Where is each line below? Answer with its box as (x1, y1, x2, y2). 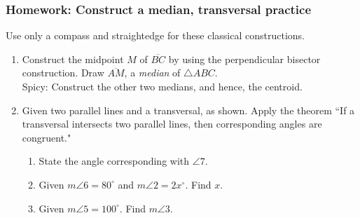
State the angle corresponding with (39, 154, 190, 168)
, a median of (124, 65, 181, 80)
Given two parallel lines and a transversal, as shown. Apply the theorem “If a (22, 102, 355, 117)
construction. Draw (22, 65, 104, 80)
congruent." (22, 130, 71, 144)
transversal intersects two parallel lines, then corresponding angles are (22, 116, 322, 131)
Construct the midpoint (22, 51, 124, 66)
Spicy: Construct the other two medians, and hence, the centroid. (22, 79, 303, 93)
